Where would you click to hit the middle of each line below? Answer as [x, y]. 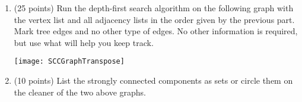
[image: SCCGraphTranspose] [69, 62]
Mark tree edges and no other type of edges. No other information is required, [156, 31]
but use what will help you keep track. [84, 42]
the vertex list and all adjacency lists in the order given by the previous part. [154, 19]
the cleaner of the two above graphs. [80, 92]
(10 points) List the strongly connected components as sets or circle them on [153, 80]
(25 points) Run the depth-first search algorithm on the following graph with [154, 8]
